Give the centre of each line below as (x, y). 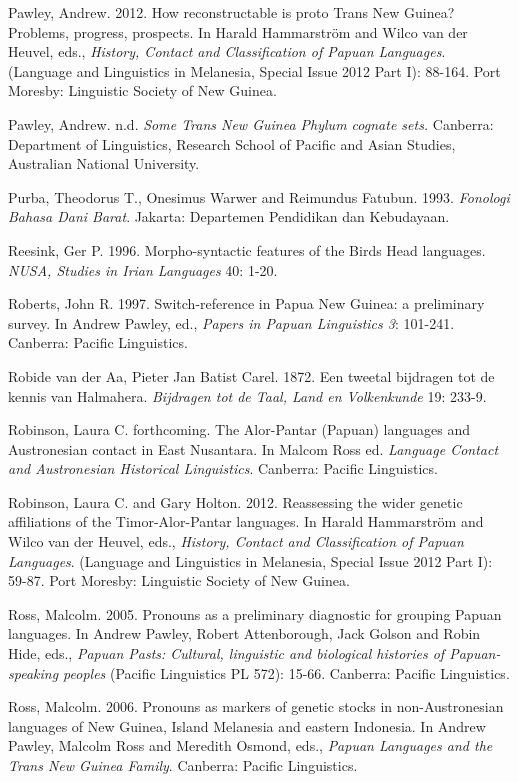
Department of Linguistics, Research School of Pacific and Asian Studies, (232, 143)
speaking (33, 672)
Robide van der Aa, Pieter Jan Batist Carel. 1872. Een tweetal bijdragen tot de (251, 375)
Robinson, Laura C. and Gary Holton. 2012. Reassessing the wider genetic (235, 501)
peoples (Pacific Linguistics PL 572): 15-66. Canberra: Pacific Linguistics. (286, 672)
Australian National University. (104, 163)
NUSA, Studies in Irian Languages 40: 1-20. (143, 269)
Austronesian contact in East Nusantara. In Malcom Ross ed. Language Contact (253, 448)
